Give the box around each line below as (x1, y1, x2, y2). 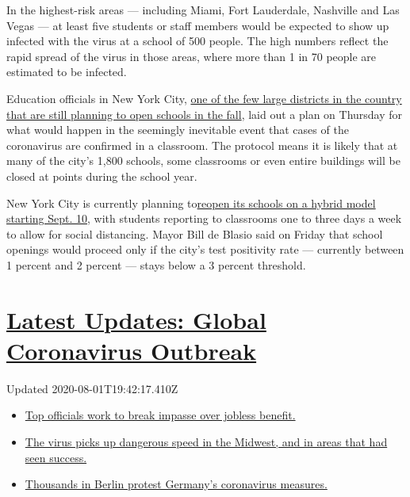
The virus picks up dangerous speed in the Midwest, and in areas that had (25, 434, 388, 449)
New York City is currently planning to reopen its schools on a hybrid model (6, 194, 376, 211)
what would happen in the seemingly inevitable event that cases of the (6, 121, 349, 138)
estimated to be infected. (6, 63, 127, 80)
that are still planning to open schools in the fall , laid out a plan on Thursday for (6, 105, 403, 122)
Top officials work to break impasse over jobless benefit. (25, 407, 296, 423)
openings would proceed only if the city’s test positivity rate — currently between (6, 241, 404, 258)
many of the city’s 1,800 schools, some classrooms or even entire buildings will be (6, 152, 400, 169)
